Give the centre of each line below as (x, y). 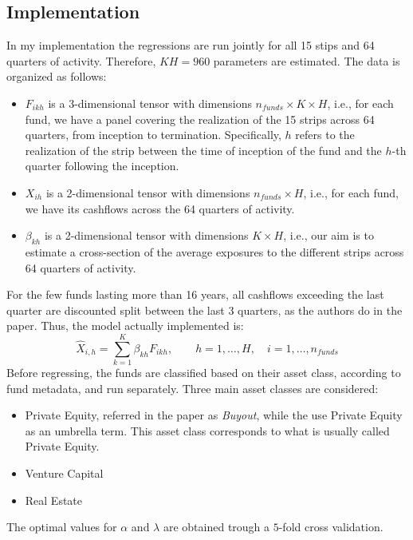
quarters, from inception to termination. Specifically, (153, 135)
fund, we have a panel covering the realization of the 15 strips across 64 (200, 119)
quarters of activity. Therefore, (81, 60)
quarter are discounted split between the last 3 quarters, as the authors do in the (205, 310)
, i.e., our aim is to (328, 235)
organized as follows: (57, 76)
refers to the (325, 135)
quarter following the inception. (102, 166)
